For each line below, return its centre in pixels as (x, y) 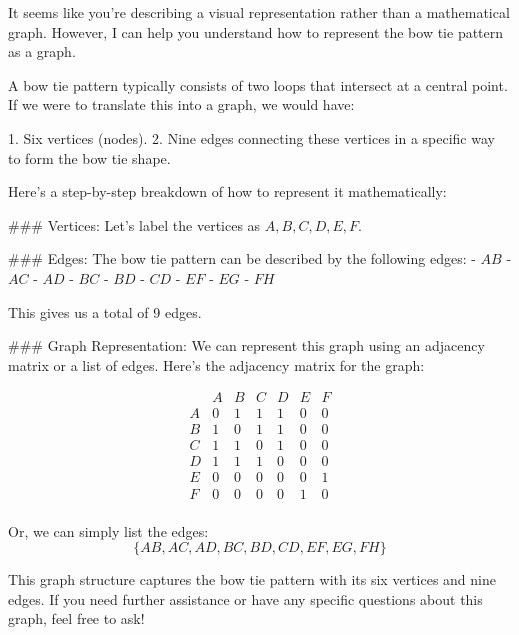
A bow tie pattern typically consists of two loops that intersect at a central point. (258, 84)
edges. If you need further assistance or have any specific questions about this (245, 598)
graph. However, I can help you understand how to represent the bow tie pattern (256, 31)
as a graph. (42, 51)
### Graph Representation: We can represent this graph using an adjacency (246, 345)
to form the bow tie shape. (89, 157)
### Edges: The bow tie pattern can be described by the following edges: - (242, 258)
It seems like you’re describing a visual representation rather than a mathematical (259, 12)
